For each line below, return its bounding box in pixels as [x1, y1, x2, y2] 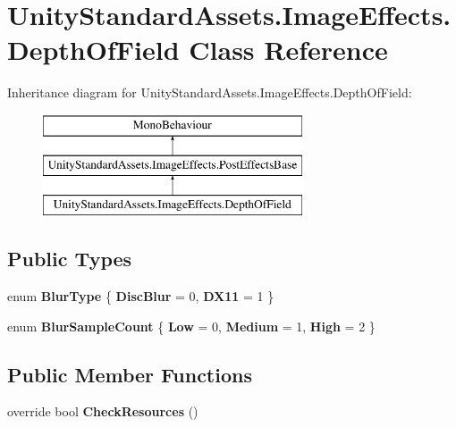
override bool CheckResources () [7, 402, 198, 421]
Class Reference [189, 31, 388, 68]
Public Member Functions [7, 360, 252, 388]
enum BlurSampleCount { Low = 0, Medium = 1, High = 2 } [7, 316, 376, 335]
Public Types [7, 245, 132, 272]
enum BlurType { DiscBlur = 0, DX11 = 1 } [7, 287, 274, 306]
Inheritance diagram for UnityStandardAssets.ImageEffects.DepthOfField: [7, 83, 412, 102]
